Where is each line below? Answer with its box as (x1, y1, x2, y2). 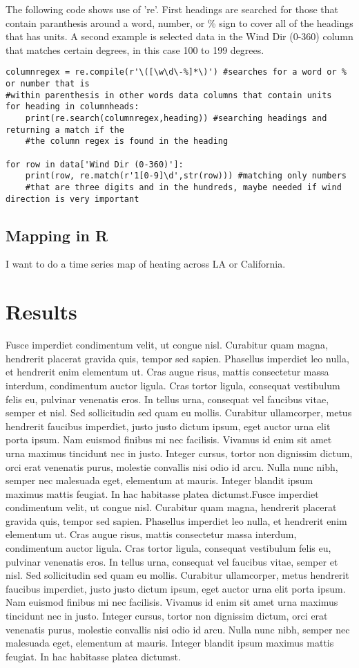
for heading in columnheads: (6, 102, 139, 112)
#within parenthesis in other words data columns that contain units (6, 90, 332, 100)
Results (6, 297, 77, 326)
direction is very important (6, 194, 139, 204)
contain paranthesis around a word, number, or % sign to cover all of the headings (6, 15, 353, 30)
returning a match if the (6, 124, 124, 135)
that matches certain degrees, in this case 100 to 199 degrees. (6, 42, 264, 57)
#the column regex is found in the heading (25, 136, 229, 147)
